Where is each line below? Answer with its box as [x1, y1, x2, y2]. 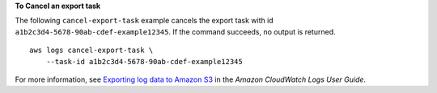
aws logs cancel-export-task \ [29, 46, 154, 55]
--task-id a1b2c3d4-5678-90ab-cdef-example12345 [45, 57, 243, 66]
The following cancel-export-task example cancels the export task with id [15, 16, 274, 26]
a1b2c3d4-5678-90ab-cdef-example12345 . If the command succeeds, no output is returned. [15, 26, 336, 36]
